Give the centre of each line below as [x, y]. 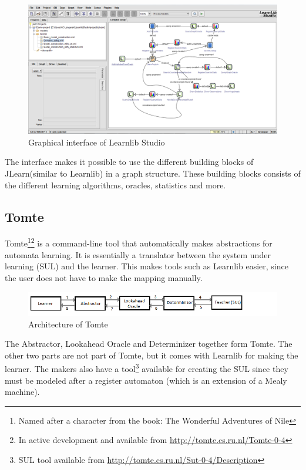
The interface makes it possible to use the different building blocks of [129, 162]
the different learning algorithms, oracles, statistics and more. [115, 185]
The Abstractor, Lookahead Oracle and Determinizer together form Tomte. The [149, 344]
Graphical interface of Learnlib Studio [97, 142]
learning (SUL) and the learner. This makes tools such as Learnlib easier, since [147, 266]
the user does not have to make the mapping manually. [104, 277]
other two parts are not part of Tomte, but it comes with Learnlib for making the [152, 355]
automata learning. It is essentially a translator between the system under [138, 254]
